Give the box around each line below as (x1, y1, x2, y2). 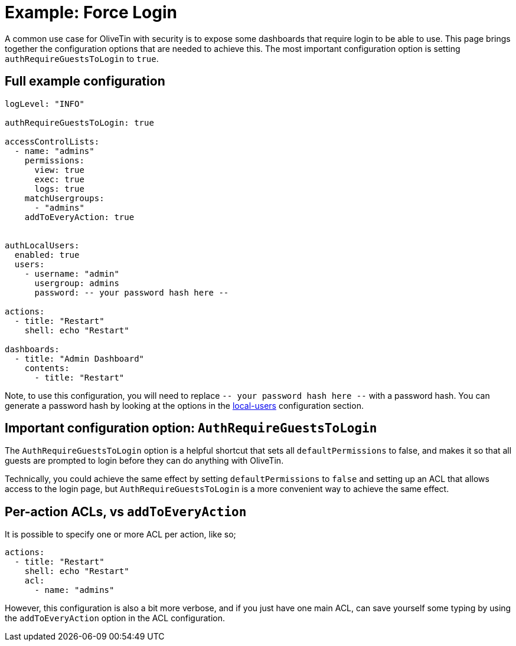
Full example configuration (5, 74, 165, 89)
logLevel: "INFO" (5, 99, 84, 109)
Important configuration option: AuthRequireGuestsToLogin (5, 421, 377, 436)
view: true (34, 165, 84, 175)
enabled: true (14, 250, 80, 260)
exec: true (34, 174, 84, 184)
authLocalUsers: (5, 240, 80, 250)
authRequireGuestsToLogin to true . (5, 53, 159, 64)
